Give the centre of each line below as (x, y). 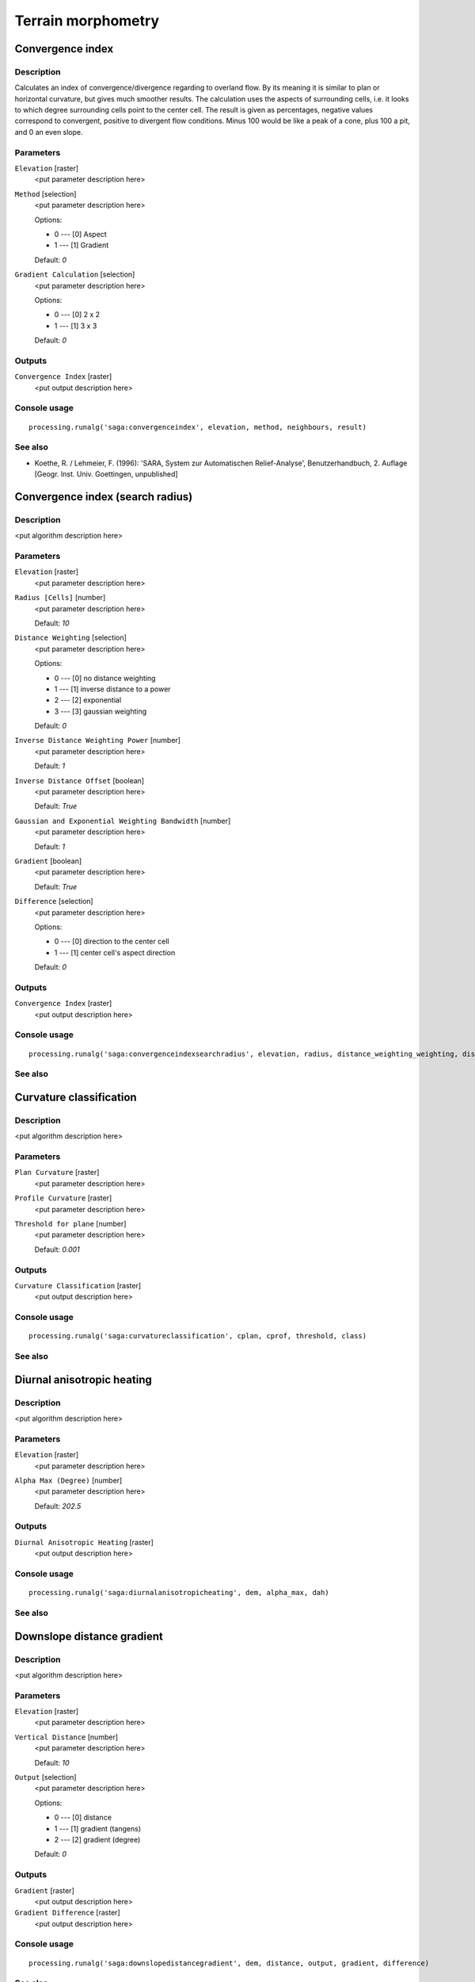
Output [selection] (46, 1777)
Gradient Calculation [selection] (75, 274)
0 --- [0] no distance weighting (105, 678)
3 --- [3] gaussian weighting (101, 711)
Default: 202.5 (58, 1506)
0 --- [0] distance (83, 1817)
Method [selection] (46, 193)
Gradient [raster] (44, 1890)
